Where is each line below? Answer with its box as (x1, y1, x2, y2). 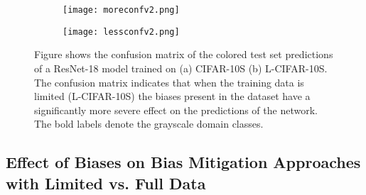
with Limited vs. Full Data (6, 172, 206, 194)
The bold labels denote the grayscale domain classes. (34, 116, 264, 131)
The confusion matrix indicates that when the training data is (34, 74, 304, 89)
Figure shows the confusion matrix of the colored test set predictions (34, 47, 333, 62)
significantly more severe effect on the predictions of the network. (34, 102, 318, 117)
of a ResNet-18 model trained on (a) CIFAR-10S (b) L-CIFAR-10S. (34, 60, 328, 75)
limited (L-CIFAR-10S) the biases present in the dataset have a (34, 89, 311, 104)
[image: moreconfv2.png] (63, 5, 180, 15)
